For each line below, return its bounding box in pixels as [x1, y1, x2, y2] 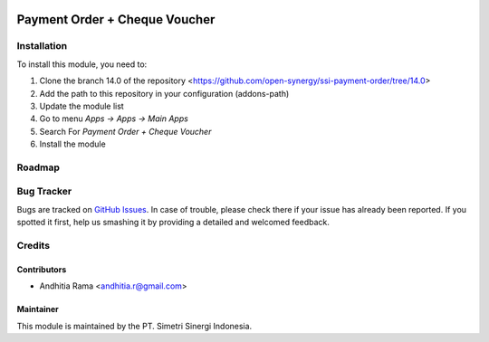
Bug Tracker [16, 185, 72, 198]
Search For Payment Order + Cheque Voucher [39, 126, 212, 137]
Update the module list [39, 100, 124, 111]
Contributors [16, 263, 67, 275]
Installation [16, 40, 68, 52]
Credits [16, 239, 50, 252]
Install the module [39, 138, 106, 149]
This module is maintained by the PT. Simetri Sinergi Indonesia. [16, 320, 253, 331]
